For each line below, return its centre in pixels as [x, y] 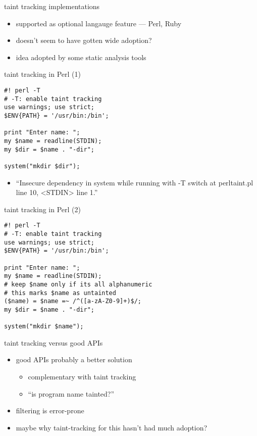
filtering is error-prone [50, 410]
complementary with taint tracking [82, 377]
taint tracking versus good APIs [54, 342]
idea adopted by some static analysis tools [81, 57]
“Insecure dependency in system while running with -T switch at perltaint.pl [135, 182]
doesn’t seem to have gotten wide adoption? [84, 40]
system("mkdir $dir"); [42, 166]
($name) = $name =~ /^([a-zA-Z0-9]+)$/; [73, 301]
